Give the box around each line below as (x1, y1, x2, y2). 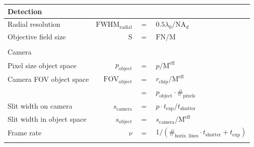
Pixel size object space (8, 60, 77, 70)
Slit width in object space (8, 114, 87, 124)
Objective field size (8, 31, 66, 42)
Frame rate (8, 127, 42, 137)
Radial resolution (8, 19, 60, 29)
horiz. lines (175, 133, 199, 139)
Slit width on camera (8, 101, 73, 111)
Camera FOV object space (8, 73, 89, 84)
